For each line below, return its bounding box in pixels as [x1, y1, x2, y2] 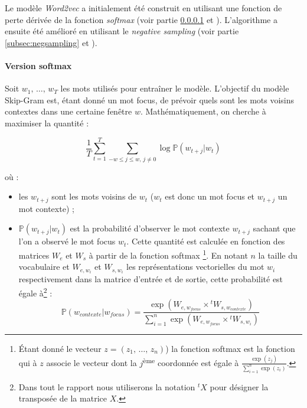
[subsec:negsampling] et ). [5, 36, 97, 48]
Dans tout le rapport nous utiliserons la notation [18, 380, 195, 393]
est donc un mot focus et [165, 190, 255, 203]
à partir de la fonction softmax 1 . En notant [89, 247, 248, 261]
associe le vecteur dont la [46, 356, 137, 368]
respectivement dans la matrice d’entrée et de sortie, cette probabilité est [18, 273, 283, 285]
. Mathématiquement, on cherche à [140, 105, 266, 117]
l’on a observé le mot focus [18, 235, 116, 247]
